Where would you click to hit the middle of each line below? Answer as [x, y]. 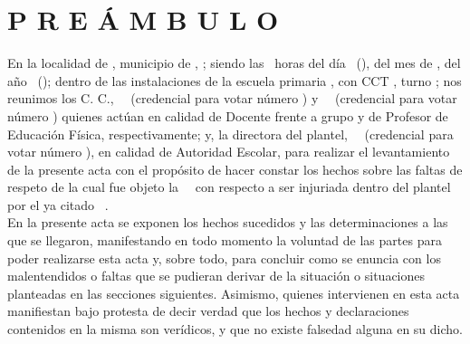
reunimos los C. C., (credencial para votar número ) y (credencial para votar [232, 98]
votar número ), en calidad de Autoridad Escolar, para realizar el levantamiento [229, 152]
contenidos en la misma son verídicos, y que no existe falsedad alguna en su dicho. [235, 329]
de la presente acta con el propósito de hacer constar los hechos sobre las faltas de [235, 169]
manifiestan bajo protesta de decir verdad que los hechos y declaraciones [208, 311]
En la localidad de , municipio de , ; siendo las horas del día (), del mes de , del [234, 63]
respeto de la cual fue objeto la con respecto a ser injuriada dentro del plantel [229, 187]
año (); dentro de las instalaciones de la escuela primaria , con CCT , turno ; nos [235, 80]
